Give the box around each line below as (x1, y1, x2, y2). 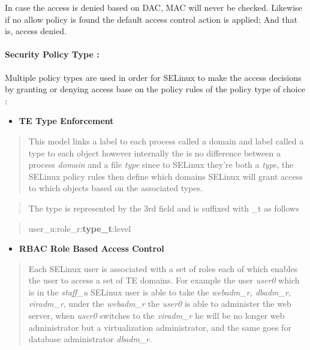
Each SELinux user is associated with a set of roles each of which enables (28, 262, 298, 274)
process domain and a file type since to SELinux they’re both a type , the (28, 158, 294, 171)
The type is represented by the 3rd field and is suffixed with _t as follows (28, 201, 299, 214)
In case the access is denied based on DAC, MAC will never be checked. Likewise (5, 1, 302, 13)
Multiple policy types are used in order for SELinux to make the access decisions (5, 71, 302, 83)
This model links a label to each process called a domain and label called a (28, 134, 304, 147)
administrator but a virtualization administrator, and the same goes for (28, 321, 291, 333)
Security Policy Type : (5, 48, 100, 61)
